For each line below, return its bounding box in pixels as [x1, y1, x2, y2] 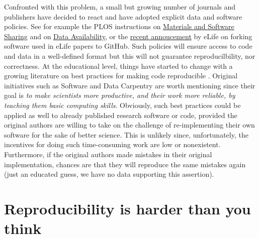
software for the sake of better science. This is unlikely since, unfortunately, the [4, 129, 248, 140]
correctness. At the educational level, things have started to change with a [4, 60, 233, 71]
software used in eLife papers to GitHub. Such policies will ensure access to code [4, 41, 252, 51]
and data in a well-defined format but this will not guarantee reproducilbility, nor [4, 50, 255, 61]
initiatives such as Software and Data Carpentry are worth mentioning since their [4, 80, 255, 90]
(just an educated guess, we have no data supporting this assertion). [4, 169, 214, 179]
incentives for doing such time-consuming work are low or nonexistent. [4, 139, 221, 150]
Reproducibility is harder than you [4, 198, 251, 218]
